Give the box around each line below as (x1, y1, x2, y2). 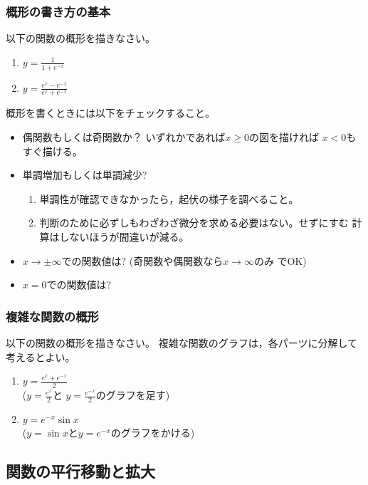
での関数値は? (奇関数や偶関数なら (61, 253, 224, 268)
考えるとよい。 (6, 349, 75, 364)
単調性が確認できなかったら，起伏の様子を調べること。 (39, 191, 299, 206)
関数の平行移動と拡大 (6, 460, 155, 482)
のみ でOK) (253, 253, 307, 268)
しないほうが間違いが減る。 (59, 229, 189, 244)
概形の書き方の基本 (6, 2, 111, 20)
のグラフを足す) (95, 387, 170, 402)
